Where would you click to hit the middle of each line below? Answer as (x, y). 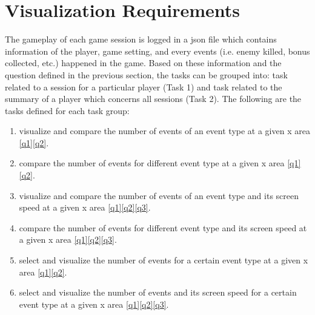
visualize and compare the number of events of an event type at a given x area (164, 131)
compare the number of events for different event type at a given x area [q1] (160, 163)
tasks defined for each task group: (67, 110)
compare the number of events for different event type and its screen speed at (163, 227)
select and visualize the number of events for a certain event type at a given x (164, 260)
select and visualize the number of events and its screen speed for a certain (158, 292)
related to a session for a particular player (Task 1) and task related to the (144, 86)
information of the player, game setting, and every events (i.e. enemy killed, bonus (157, 51)
